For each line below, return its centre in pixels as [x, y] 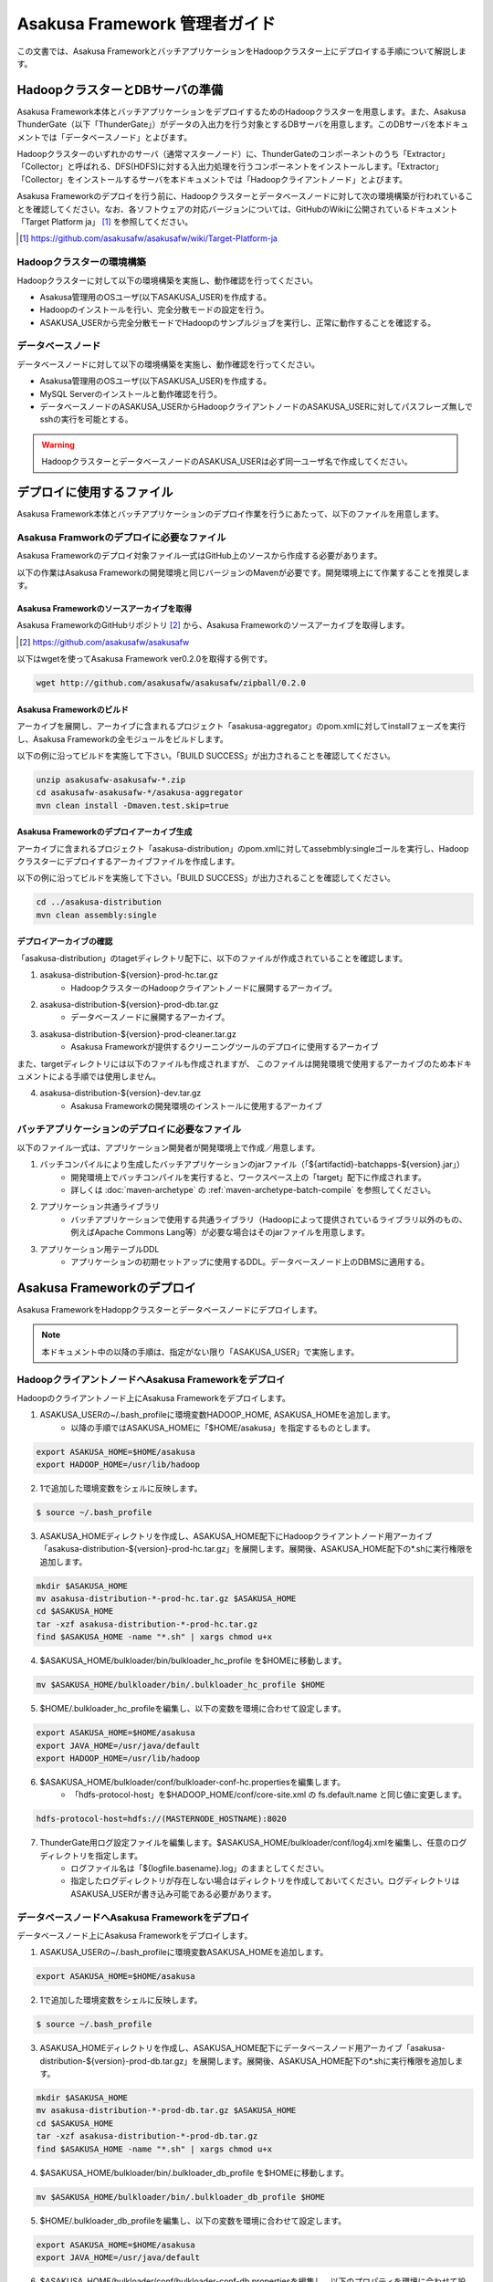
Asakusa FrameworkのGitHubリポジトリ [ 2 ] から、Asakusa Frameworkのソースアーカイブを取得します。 [213, 625]
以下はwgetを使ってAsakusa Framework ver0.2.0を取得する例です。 [145, 659]
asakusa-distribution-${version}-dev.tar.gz [121, 1093]
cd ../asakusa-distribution [99, 902]
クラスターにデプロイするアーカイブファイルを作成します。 [128, 862]
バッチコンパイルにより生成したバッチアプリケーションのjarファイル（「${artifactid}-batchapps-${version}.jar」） [252, 1165]
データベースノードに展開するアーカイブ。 [150, 1017]
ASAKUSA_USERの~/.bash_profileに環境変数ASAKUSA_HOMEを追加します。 [184, 1952]
